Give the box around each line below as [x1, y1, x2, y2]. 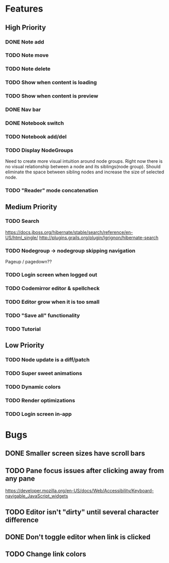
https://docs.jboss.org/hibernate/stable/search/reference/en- [5, 229, 133, 235]
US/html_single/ [5, 234, 38, 241]
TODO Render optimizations [5, 397, 76, 404]
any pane [5, 474, 35, 483]
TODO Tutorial [5, 325, 41, 333]
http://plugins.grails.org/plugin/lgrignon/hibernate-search [39, 234, 159, 241]
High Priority [5, 23, 46, 32]
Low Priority [5, 341, 44, 350]
